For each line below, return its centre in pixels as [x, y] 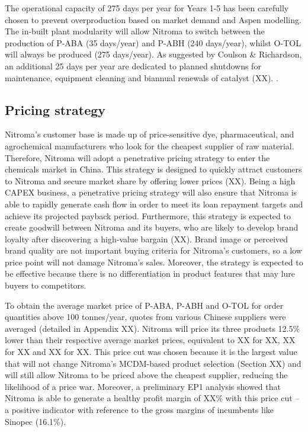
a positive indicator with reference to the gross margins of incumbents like [139, 410]
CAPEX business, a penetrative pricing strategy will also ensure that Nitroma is [151, 192]
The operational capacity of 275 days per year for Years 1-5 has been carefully [147, 8]
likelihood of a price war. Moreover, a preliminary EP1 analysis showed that [143, 386]
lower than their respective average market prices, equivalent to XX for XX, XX [150, 340]
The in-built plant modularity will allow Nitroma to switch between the [135, 31]
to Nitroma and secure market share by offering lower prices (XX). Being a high [150, 180]
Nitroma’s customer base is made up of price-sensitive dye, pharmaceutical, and [150, 134]
